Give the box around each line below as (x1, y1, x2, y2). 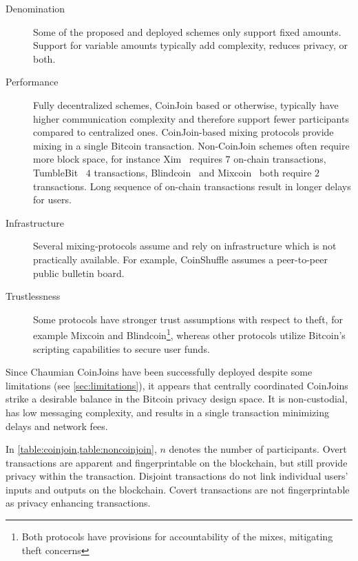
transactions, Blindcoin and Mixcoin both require (94, 165, 312, 179)
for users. (33, 192, 72, 207)
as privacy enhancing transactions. (6, 496, 151, 510)
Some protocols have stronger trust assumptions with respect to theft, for (33, 312, 343, 326)
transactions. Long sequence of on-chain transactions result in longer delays (33, 178, 351, 193)
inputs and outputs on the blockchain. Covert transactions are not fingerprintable (6, 482, 350, 496)
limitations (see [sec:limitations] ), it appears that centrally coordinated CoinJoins (6, 378, 348, 392)
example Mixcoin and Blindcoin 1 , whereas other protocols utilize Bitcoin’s (33, 326, 346, 342)
